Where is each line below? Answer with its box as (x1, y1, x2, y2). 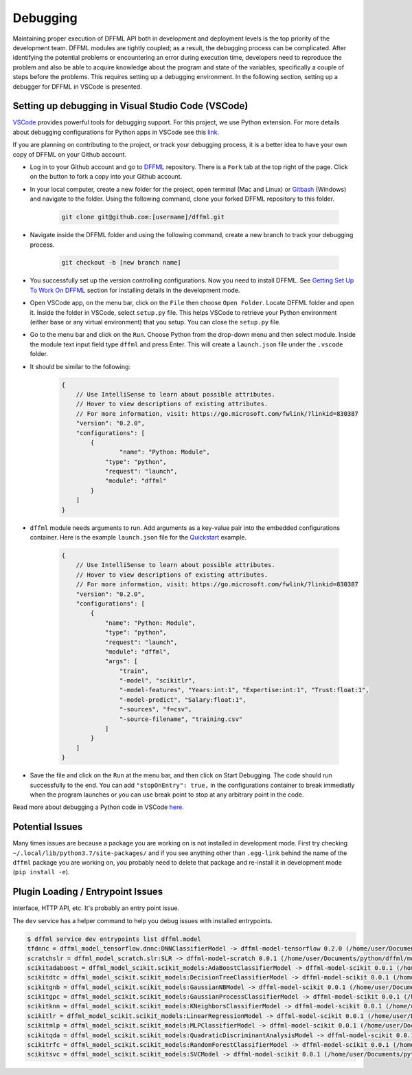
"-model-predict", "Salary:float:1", (119, 696, 247, 704)
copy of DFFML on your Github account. (12, 150, 127, 158)
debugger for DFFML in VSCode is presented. (12, 82, 142, 91)
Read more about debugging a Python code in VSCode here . (12, 803, 185, 811)
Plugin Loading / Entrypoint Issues (12, 886, 163, 898)
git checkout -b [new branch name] (61, 258, 181, 267)
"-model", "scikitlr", (119, 677, 196, 685)
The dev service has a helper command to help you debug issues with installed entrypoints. (12, 916, 273, 924)
